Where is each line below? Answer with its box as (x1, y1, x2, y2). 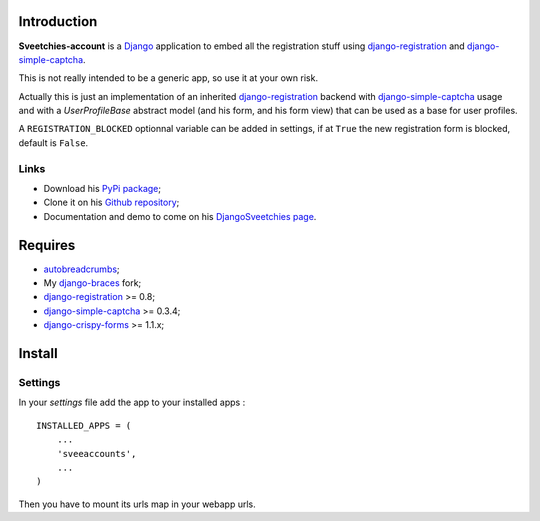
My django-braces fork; (43, 277, 142, 289)
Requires (18, 236, 76, 254)
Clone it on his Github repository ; (43, 196, 180, 209)
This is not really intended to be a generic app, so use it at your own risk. (18, 72, 319, 84)
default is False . (18, 136, 89, 149)
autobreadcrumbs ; (43, 263, 120, 275)
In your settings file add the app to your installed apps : (18, 396, 246, 409)
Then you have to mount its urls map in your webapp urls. (18, 498, 256, 510)
